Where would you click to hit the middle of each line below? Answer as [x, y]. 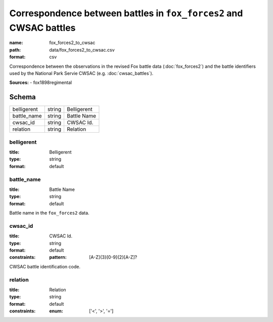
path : [15, 50]
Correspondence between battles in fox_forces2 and [126, 13]
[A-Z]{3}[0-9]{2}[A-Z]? [113, 257]
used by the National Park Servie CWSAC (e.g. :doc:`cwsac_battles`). [81, 73]
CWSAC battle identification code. [45, 266]
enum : [56, 311]
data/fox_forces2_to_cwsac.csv [82, 50]
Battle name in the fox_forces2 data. [49, 213]
